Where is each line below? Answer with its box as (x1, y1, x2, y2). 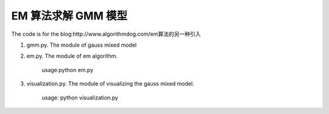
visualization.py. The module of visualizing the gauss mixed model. (26, 80, 194, 87)
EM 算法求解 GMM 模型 (11, 9, 128, 22)
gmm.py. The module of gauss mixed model (26, 41, 137, 49)
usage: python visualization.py (41, 94, 119, 101)
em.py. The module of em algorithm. (26, 52, 118, 60)
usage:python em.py (41, 66, 94, 73)
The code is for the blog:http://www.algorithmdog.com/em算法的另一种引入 (11, 30, 201, 38)
